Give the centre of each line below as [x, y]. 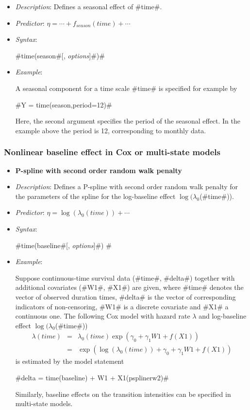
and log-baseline [223, 316]
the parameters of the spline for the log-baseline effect [95, 196]
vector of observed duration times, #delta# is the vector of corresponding [125, 296]
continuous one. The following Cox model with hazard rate [103, 316]
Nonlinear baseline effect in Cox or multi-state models [112, 152]
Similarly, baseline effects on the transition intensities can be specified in [123, 394]
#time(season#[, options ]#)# [60, 55]
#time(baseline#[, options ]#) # [63, 245]
